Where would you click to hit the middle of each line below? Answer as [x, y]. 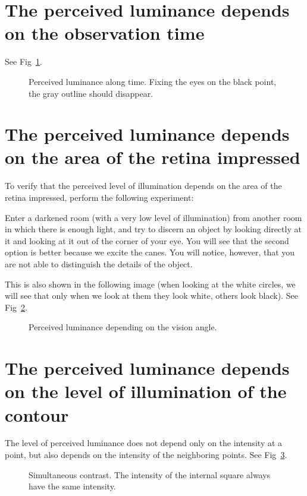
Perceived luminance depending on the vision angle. [123, 327]
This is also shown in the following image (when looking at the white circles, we [150, 284]
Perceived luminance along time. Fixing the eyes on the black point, [153, 81]
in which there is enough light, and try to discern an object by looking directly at [153, 229]
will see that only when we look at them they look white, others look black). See [151, 296]
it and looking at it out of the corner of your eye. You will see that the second [147, 240]
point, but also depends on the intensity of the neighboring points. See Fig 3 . [146, 455]
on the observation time [105, 33]
